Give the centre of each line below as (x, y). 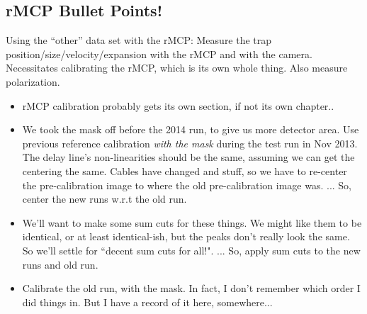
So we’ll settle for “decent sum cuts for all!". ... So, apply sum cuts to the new (191, 250)
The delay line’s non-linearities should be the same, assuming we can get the (188, 157)
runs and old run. (60, 264)
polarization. (33, 81)
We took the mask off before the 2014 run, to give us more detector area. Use (191, 129)
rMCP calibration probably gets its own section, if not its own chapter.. (178, 105)
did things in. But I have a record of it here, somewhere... (147, 302)
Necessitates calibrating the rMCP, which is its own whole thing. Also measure (177, 68)
